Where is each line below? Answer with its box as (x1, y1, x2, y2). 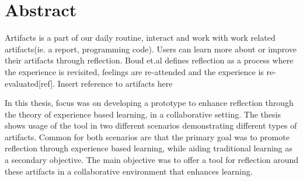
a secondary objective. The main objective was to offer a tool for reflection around (5, 154, 299, 166)
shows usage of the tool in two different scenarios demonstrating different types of (5, 119, 297, 132)
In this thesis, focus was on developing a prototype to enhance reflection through (5, 97, 294, 109)
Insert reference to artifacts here (57, 77, 173, 89)
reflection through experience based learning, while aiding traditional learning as (5, 142, 292, 154)
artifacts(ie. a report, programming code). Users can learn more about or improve (5, 42, 297, 55)
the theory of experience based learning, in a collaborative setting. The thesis (5, 108, 281, 120)
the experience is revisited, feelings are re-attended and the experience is (5, 65, 264, 77)
